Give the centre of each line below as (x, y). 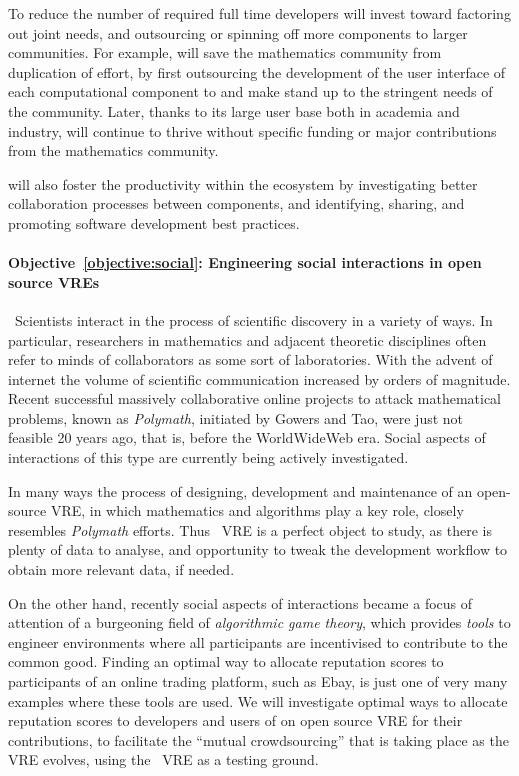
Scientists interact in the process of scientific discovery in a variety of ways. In (253, 319)
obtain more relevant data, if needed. (121, 569)
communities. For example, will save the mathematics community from (225, 52)
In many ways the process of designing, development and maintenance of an (240, 490)
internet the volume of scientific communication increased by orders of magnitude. (259, 378)
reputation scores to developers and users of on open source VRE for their (235, 720)
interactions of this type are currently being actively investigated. (208, 457)
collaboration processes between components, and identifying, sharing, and (236, 203)
